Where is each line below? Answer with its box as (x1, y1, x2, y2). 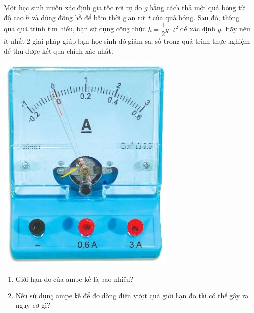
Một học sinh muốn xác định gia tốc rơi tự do (4, 2, 142, 12)
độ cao (4, 12, 24, 22)
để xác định (180, 24, 215, 34)
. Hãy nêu (221, 24, 250, 34)
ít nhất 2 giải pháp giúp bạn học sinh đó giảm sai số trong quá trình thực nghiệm (4, 36, 250, 46)
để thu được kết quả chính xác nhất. (4, 45, 113, 56)
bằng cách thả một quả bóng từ (150, 2, 245, 12)
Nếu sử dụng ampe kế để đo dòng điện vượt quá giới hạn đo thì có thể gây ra (15, 290, 249, 300)
